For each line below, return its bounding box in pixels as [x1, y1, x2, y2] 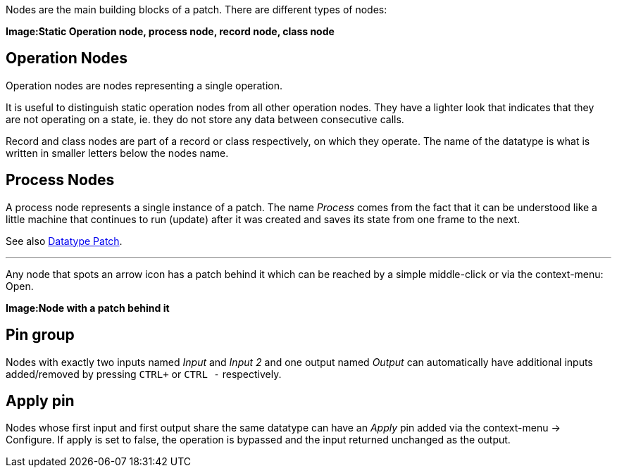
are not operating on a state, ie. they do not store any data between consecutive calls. [6, 113, 404, 125]
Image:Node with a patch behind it [6, 301, 170, 314]
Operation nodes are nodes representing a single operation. [6, 79, 283, 92]
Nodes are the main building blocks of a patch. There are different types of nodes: [6, 4, 387, 15]
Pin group [6, 326, 75, 344]
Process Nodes [6, 171, 115, 189]
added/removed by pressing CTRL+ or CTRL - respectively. [6, 367, 282, 380]
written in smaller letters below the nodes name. [6, 146, 229, 159]
